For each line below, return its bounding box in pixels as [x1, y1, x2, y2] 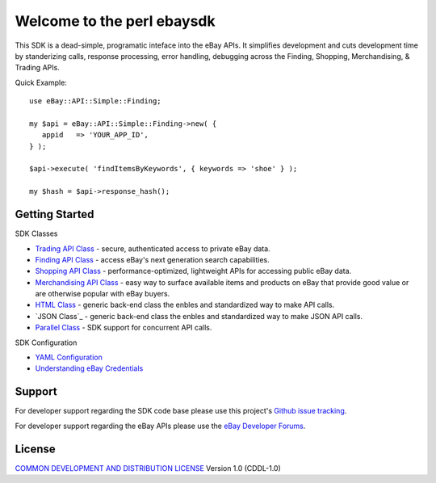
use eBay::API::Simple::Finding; [29, 97, 161, 106]
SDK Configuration [15, 338, 78, 347]
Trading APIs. [15, 63, 60, 73]
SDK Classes [15, 229, 58, 238]
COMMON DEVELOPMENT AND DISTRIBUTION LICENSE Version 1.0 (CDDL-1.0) [15, 463, 282, 472]
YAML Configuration [35, 352, 103, 363]
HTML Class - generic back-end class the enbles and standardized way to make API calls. [35, 300, 335, 310]
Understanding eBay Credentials [35, 363, 144, 373]
